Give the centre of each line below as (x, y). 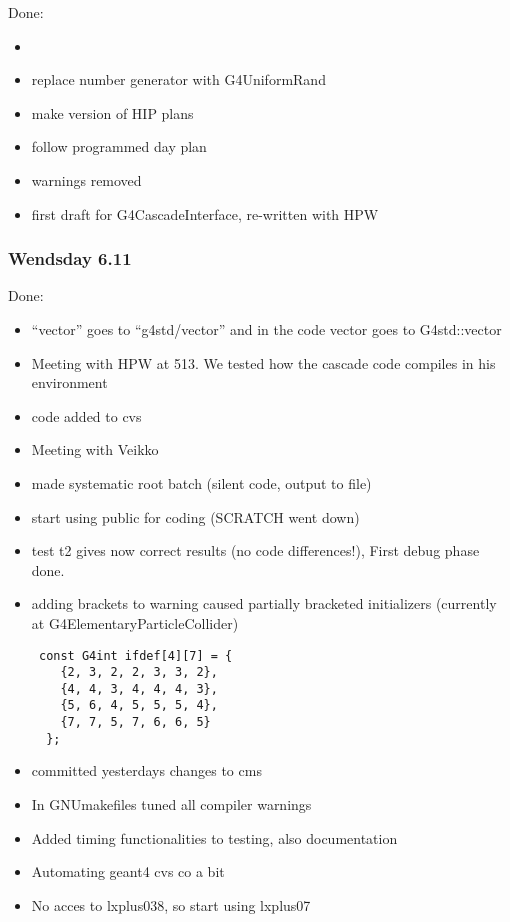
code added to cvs (86, 415)
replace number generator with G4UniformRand (178, 79)
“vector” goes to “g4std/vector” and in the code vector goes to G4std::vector (266, 328)
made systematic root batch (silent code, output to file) (201, 482)
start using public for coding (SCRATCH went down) (195, 516)
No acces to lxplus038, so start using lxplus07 (171, 904)
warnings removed (86, 179)
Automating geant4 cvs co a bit (128, 871)
